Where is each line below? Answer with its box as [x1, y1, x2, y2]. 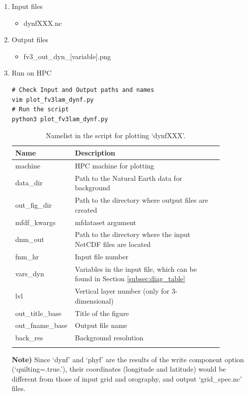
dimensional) [75, 295, 114, 306]
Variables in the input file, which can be [75, 263, 197, 274]
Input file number [75, 251, 129, 261]
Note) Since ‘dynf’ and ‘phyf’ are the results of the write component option [11, 354, 244, 364]
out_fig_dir [15, 199, 52, 210]
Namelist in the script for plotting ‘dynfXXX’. [46, 130, 186, 141]
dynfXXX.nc [23, 17, 62, 28]
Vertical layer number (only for [75, 286, 169, 296]
